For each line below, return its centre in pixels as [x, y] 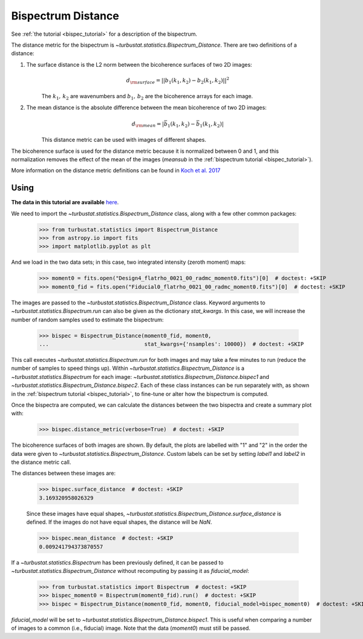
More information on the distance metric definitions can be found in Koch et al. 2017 [116, 170]
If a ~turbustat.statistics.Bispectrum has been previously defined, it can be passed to [117, 562]
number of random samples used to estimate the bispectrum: [87, 319]
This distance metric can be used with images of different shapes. [124, 140]
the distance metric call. [41, 462]
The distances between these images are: [64, 473]
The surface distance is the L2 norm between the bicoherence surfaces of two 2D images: [139, 64]
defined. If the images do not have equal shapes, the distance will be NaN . [119, 522]
